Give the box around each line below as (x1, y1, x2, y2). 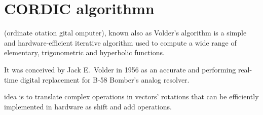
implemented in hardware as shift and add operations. (4, 101, 172, 111)
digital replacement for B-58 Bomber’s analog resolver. (20, 74, 190, 85)
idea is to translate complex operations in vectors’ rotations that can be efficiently (4, 91, 259, 102)
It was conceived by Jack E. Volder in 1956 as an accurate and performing (4, 64, 236, 74)
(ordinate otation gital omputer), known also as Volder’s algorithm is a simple (4, 27, 247, 38)
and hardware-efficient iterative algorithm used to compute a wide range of (4, 37, 237, 48)
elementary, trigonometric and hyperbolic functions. (4, 47, 165, 58)
